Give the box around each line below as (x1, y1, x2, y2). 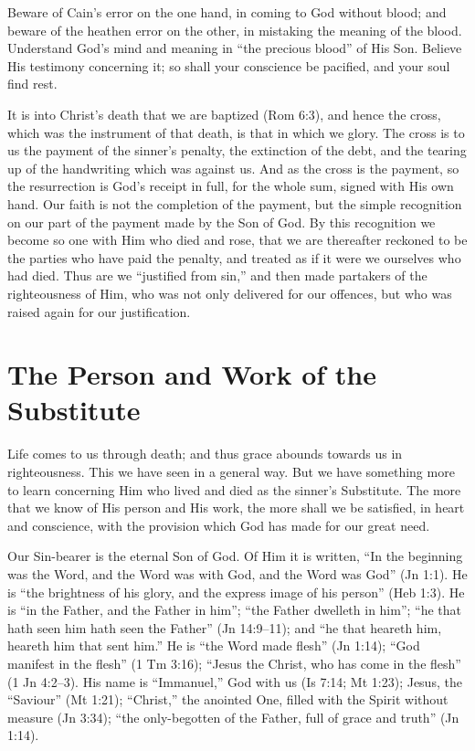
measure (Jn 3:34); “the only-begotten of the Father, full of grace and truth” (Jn (7, 707, 459, 726)
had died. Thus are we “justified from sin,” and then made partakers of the (7, 266, 427, 285)
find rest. (7, 74, 58, 93)
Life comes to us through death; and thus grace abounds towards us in (7, 444, 403, 463)
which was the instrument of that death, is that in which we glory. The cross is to (7, 122, 465, 142)
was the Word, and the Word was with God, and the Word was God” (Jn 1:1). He (7, 564, 468, 583)
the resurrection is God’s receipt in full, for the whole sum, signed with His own (7, 176, 454, 196)
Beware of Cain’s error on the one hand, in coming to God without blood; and (7, 3, 447, 21)
